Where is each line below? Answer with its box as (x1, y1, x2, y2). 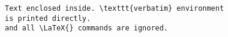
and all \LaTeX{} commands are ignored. (5, 24, 169, 33)
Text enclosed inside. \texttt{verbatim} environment (5, 4, 224, 13)
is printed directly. (5, 14, 91, 23)
